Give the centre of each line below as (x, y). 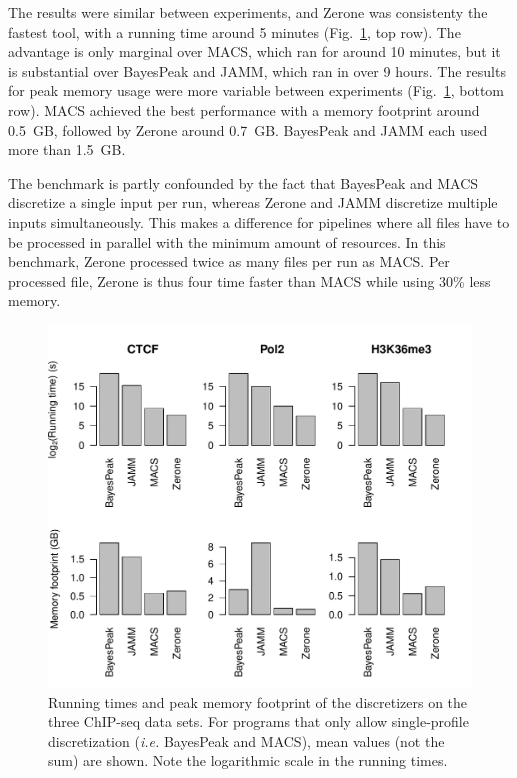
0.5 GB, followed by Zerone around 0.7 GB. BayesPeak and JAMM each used (248, 129)
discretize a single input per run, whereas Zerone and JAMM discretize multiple (253, 202)
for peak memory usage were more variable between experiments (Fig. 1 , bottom (256, 90)
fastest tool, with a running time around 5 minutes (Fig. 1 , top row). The (234, 31)
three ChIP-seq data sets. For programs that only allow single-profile (258, 721)
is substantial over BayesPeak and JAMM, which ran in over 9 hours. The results (257, 70)
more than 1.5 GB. (67, 149)
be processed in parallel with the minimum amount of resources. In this (227, 241)
